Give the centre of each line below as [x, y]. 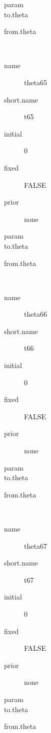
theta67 [35, 545]
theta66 [35, 314]
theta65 [35, 82]
